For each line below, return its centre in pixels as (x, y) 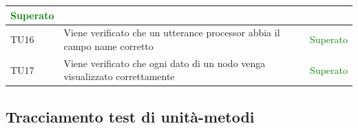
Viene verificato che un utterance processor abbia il (172, 33)
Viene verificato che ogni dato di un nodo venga (165, 63)
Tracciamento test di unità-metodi (130, 116)
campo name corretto (108, 46)
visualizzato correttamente (119, 76)
